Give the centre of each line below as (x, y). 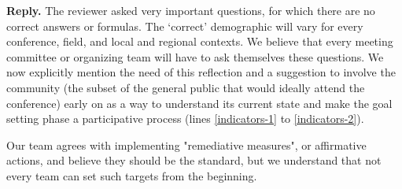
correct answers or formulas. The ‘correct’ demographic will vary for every (185, 26)
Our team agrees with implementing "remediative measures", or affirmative (186, 145)
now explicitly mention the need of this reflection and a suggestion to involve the (201, 72)
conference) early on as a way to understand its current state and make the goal (199, 103)
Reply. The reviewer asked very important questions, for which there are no (191, 10)
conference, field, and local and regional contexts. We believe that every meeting (200, 41)
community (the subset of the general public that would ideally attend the (186, 87)
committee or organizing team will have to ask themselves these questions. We (195, 56)
